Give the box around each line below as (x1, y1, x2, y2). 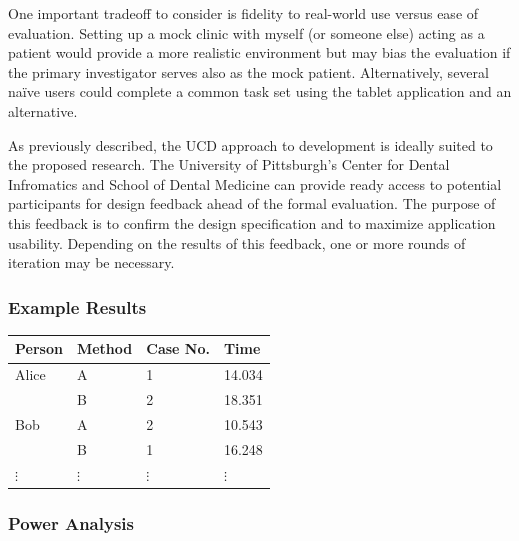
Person (15, 338, 63, 359)
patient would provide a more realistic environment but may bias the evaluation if (8, 42, 511, 63)
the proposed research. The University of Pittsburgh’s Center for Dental (8, 154, 450, 175)
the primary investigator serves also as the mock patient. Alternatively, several (8, 61, 489, 82)
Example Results (8, 294, 147, 319)
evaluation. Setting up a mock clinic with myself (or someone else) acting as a (8, 22, 485, 43)
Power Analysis (8, 510, 134, 535)
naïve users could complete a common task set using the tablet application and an (8, 81, 512, 102)
